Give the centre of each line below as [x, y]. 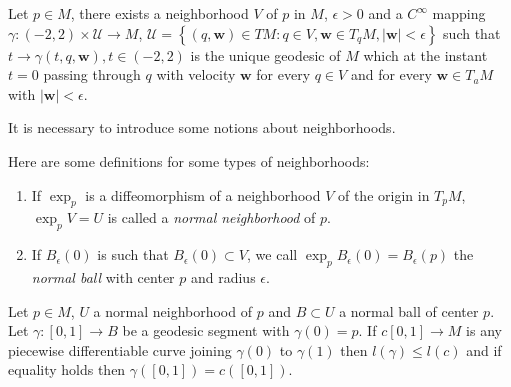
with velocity [196, 74]
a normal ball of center [409, 310]
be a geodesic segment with [206, 330]
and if [484, 349]
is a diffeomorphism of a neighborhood [203, 194]
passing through [92, 74]
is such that [133, 254]
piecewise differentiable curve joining [120, 349]
